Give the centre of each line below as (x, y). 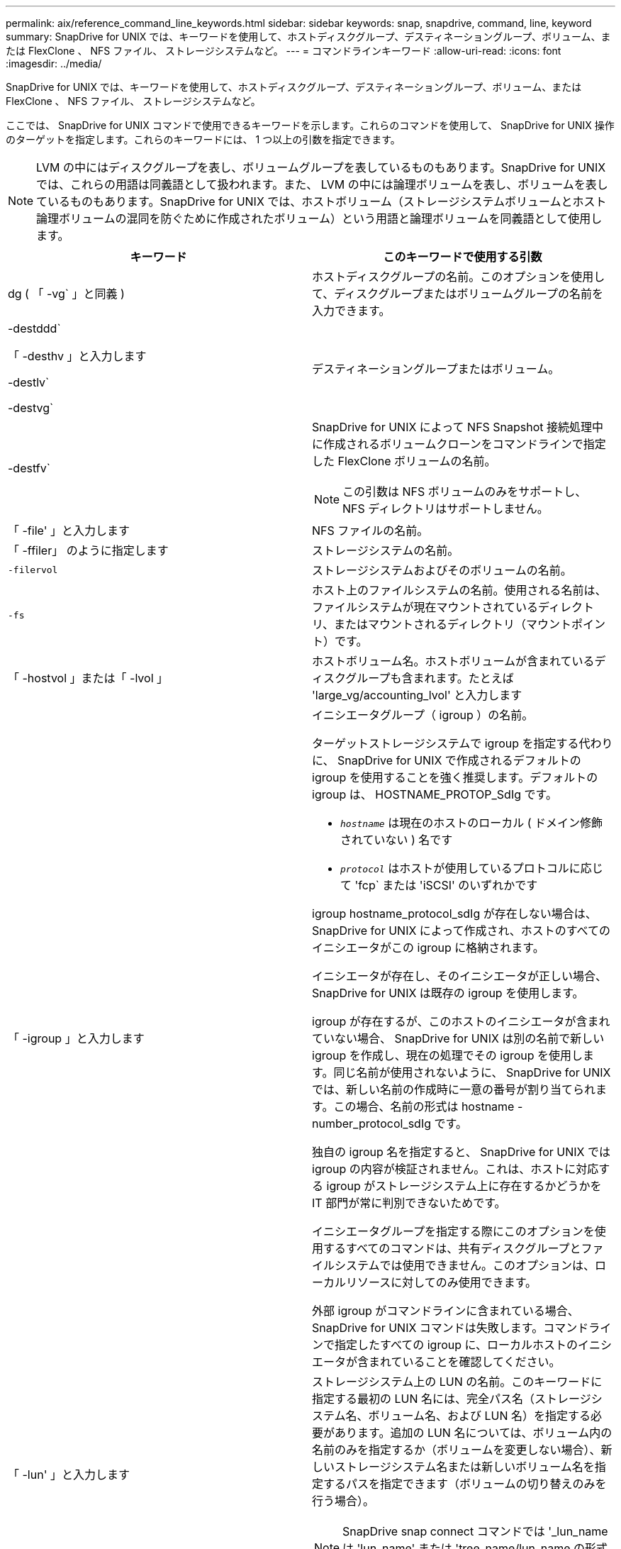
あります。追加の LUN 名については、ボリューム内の (474, 1433)
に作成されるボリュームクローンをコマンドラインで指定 (459, 444)
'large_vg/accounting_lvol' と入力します (417, 695)
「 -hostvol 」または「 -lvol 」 (88, 678)
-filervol (33, 570)
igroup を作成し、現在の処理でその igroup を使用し (448, 1055)
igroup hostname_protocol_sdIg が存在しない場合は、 (454, 914)
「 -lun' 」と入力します (69, 1475)
